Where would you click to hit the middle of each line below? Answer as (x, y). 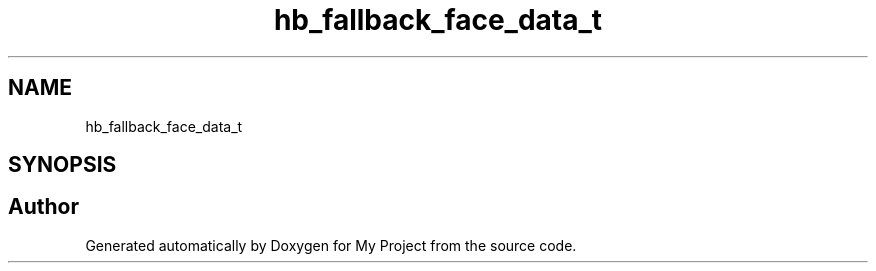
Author (43, 207)
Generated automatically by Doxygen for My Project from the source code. (331, 245)
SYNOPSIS (62, 165)
